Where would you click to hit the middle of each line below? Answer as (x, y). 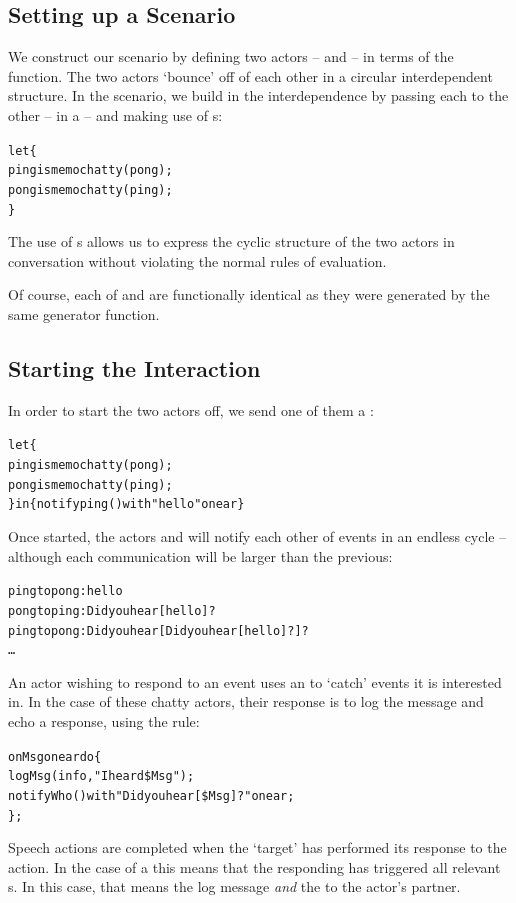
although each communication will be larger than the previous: (200, 555)
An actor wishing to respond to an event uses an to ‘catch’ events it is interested (255, 681)
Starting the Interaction (134, 367)
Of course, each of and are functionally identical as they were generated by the (249, 294)
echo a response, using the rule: (104, 721)
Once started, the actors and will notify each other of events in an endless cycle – (257, 536)
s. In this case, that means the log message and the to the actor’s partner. (234, 886)
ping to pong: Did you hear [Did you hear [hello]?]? (158, 630)
